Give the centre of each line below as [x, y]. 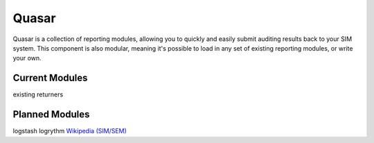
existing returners [38, 94]
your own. [27, 58]
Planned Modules [51, 115]
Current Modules [50, 78]
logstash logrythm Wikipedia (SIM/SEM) [70, 131]
